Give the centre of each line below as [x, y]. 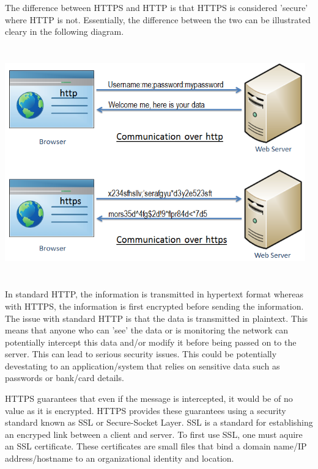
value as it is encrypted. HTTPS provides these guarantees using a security [146, 410]
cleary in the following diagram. [65, 31]
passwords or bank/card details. [65, 378]
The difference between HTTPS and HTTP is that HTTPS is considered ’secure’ [157, 7]
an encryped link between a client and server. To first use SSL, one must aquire [154, 434]
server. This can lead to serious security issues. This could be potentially [141, 354]
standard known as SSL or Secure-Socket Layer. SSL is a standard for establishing [159, 422]
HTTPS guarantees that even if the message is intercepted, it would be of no [149, 398]
